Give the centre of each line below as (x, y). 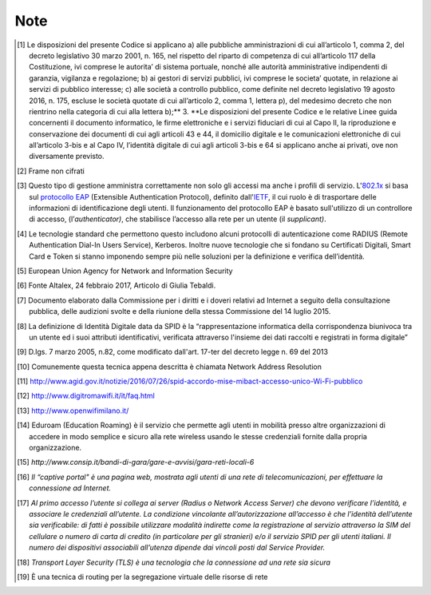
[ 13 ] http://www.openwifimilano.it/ (73, 411)
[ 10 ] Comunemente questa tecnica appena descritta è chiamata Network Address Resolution (170, 367)
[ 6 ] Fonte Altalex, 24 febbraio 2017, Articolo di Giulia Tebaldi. (117, 286)
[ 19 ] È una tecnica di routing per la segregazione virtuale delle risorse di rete (142, 577)
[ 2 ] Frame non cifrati (51, 171)
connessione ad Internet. (70, 488)
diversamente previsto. (67, 157)
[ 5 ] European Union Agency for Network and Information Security (125, 271)
